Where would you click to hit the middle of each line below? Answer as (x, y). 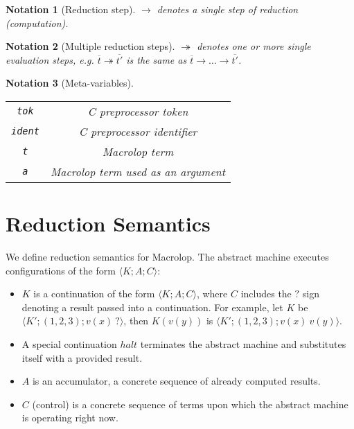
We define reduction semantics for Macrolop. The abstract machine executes (167, 257)
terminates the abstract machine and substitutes (243, 344)
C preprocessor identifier (138, 131)
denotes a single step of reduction (228, 9)
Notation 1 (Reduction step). (71, 9)
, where (212, 294)
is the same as (157, 59)
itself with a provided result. (82, 357)
